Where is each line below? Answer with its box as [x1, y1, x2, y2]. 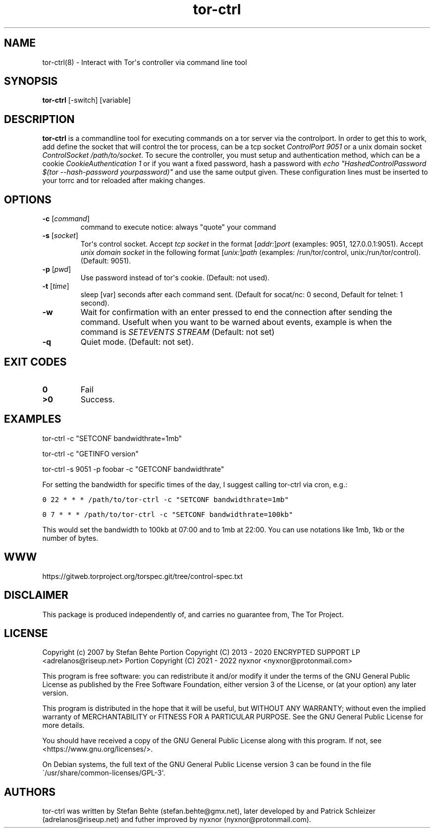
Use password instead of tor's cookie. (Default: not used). [80, 273, 270, 282]
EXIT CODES [4, 355, 67, 368]
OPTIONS [4, 193, 52, 206]
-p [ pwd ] [42, 265, 71, 274]
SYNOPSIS [4, 75, 58, 88]
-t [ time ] [42, 282, 69, 291]
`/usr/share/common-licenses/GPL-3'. [42, 768, 165, 777]
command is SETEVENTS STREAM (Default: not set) [80, 327, 275, 337]
